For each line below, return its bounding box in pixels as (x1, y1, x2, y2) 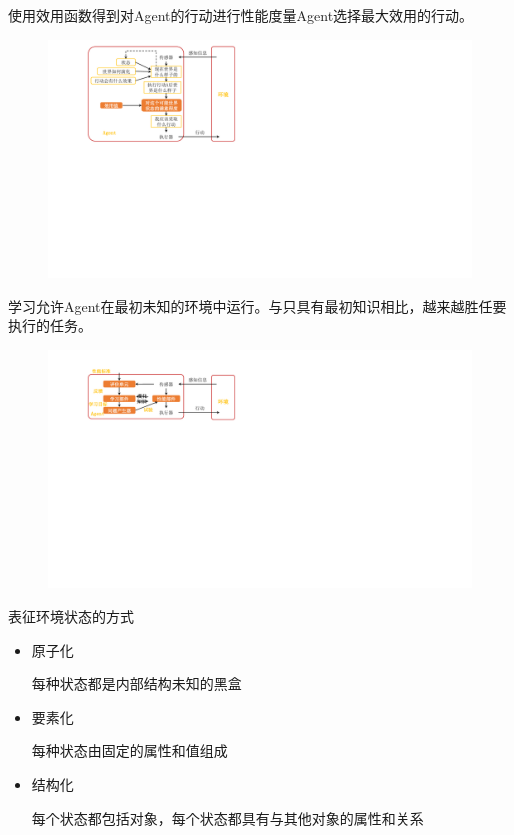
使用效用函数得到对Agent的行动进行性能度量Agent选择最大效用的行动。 (8, 5, 474, 25)
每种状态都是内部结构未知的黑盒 (31, 673, 242, 694)
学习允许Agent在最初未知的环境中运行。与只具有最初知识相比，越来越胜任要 (8, 295, 507, 316)
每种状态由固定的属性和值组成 (31, 740, 228, 761)
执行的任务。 (8, 315, 92, 336)
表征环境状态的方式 (8, 605, 134, 626)
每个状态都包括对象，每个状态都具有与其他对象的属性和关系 (31, 807, 424, 828)
